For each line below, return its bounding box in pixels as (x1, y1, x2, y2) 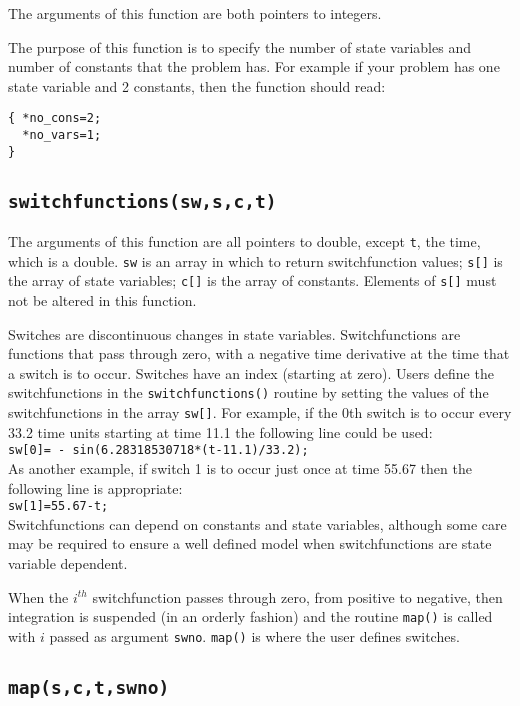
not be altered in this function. (8, 290, 197, 311)
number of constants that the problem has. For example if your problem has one (8, 56, 500, 77)
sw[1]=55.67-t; (8, 499, 109, 514)
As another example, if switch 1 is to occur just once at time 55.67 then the (8, 458, 472, 479)
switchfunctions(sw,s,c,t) (8, 190, 277, 212)
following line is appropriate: (8, 477, 183, 498)
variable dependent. (8, 553, 128, 574)
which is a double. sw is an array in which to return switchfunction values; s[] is (8, 250, 503, 271)
